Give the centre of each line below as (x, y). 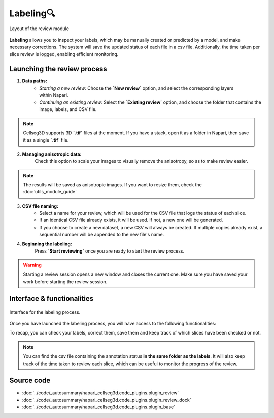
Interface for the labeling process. (45, 312)
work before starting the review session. (65, 282)
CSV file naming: (40, 206)
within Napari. (54, 95)
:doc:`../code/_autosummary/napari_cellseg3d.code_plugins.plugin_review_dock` (107, 400)
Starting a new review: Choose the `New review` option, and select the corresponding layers (136, 88)
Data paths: (35, 81)
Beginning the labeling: (47, 244)
